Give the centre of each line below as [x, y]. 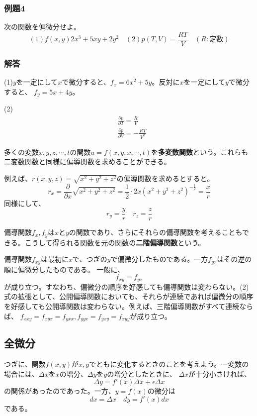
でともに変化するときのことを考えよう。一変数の [169, 364]
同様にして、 [25, 203]
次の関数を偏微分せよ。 [42, 27]
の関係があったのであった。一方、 [60, 391]
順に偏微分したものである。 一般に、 [64, 269]
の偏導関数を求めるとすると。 [165, 178]
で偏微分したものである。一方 [159, 259]
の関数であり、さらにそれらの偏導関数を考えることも [155, 232]
